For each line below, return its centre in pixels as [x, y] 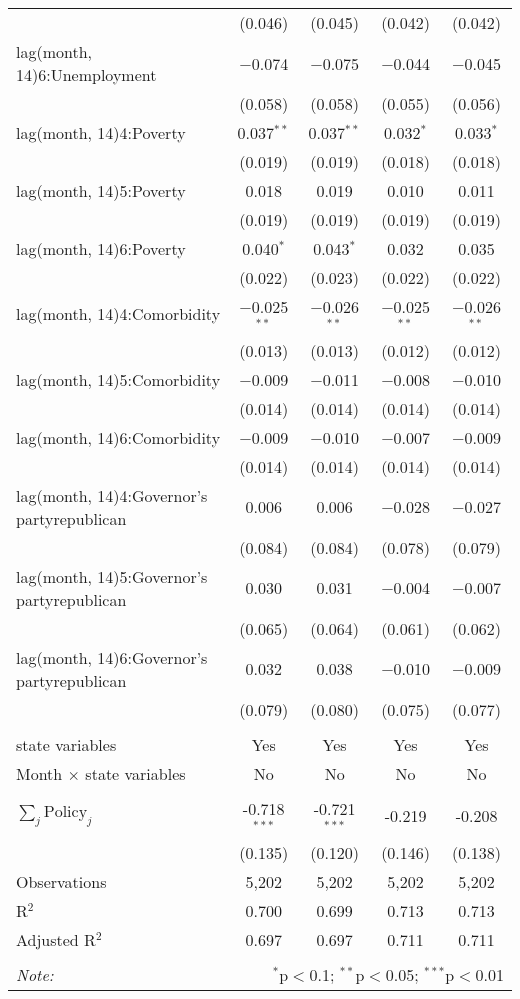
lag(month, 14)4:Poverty [101, 132]
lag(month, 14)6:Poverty [101, 248]
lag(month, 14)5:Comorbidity [118, 379]
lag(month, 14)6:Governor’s [112, 657]
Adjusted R [56, 939]
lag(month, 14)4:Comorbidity [118, 314]
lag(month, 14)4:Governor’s [112, 495]
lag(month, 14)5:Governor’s [112, 576]
